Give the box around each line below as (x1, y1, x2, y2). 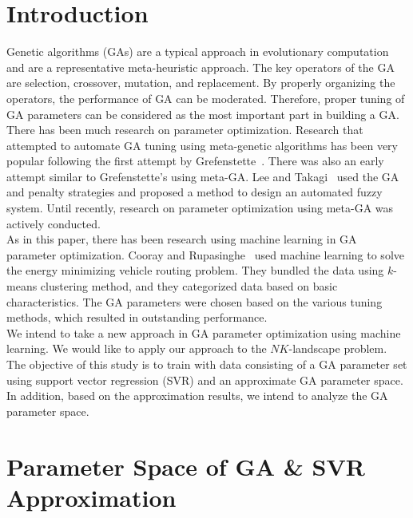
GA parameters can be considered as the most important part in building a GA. (6, 105, 399, 122)
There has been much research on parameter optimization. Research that (6, 121, 363, 138)
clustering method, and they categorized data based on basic (40, 278, 338, 295)
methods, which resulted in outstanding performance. (6, 309, 268, 326)
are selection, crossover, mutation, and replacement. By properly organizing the (6, 74, 395, 91)
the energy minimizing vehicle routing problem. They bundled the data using (6, 262, 384, 279)
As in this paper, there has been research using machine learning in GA (6, 231, 357, 247)
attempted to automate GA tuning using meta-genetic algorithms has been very (6, 136, 398, 153)
